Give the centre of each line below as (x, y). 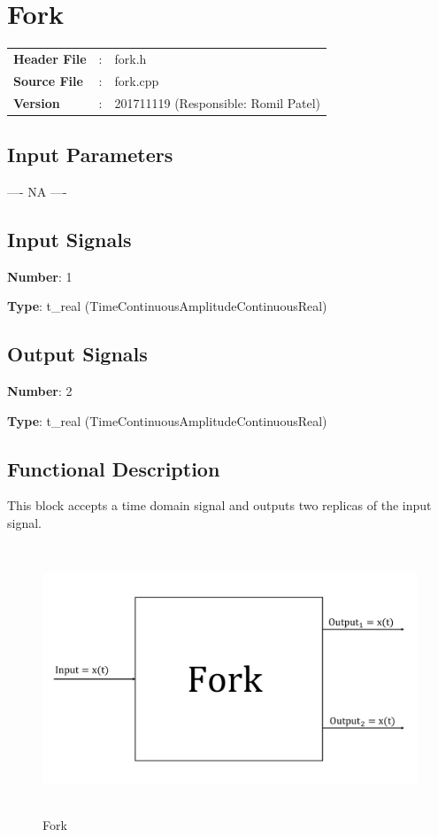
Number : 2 (40, 391)
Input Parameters (90, 155)
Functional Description (114, 468)
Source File (48, 80)
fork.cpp (137, 80)
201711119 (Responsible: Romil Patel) (217, 102)
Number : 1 (40, 276)
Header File (50, 58)
